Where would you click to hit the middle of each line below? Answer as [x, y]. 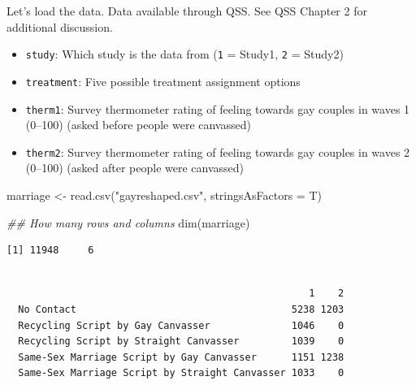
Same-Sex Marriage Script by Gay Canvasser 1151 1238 [181, 357]
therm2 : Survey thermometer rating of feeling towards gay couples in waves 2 [218, 151]
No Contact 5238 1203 [181, 309]
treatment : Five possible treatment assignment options [163, 81]
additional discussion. [60, 26]
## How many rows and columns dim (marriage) [128, 222]
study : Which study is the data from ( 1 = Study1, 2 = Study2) [184, 54]
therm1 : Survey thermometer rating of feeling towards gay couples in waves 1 [218, 108]
